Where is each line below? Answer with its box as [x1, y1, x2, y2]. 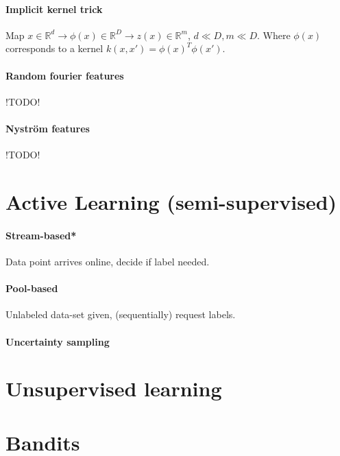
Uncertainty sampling [5, 334, 110, 348]
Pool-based [5, 281, 58, 296]
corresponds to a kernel [5, 41, 104, 56]
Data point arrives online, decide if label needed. [5, 254, 210, 268]
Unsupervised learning [5, 374, 222, 403]
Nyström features [5, 121, 90, 135]
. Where [257, 27, 291, 42]
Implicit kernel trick [5, 1, 103, 16]
